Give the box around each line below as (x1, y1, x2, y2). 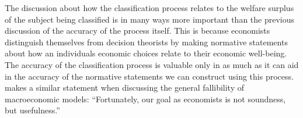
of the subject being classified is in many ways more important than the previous (5, 13, 295, 25)
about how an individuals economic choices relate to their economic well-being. (5, 47, 287, 59)
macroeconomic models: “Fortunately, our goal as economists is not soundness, (5, 92, 286, 105)
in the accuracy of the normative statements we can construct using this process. (5, 70, 294, 82)
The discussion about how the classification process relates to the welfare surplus (5, 2, 294, 13)
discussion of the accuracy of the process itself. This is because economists (5, 24, 270, 37)
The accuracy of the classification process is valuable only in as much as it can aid (5, 58, 299, 70)
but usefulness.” (5, 104, 60, 116)
